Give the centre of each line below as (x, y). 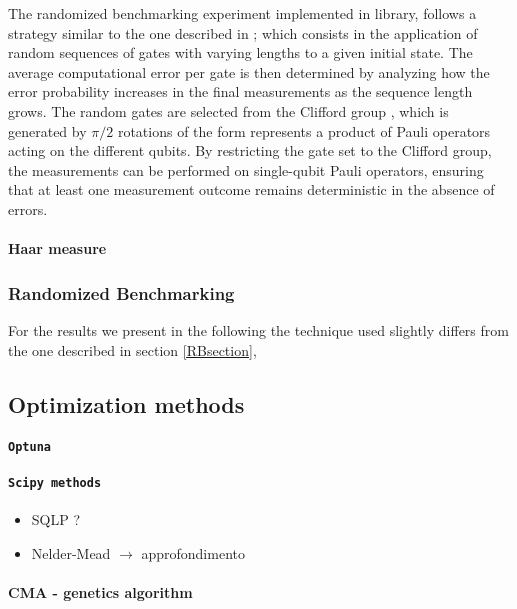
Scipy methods (55, 482)
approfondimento (193, 552)
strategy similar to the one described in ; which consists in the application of (243, 32)
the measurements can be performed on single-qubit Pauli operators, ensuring (246, 169)
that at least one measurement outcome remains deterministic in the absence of (251, 189)
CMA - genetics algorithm (100, 591)
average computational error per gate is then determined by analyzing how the (249, 71)
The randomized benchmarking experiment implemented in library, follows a (242, 13)
